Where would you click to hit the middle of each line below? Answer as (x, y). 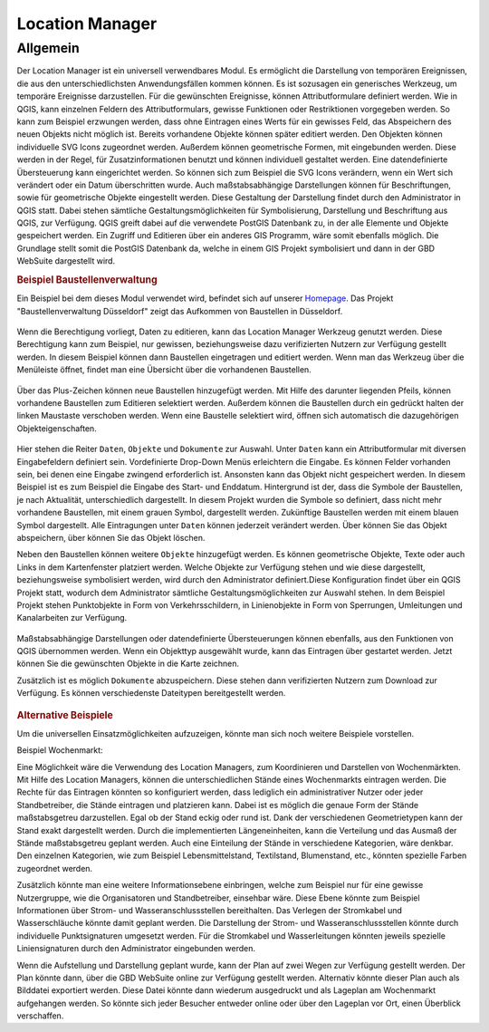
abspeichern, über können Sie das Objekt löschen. (111, 537)
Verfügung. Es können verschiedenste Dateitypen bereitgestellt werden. (151, 693)
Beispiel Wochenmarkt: (60, 750)
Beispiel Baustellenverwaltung (87, 280)
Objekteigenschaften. (57, 428)
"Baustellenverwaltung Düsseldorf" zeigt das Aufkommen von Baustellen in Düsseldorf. (180, 311)
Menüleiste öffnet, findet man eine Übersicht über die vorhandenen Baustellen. (164, 370)
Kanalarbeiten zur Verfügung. (72, 618)
